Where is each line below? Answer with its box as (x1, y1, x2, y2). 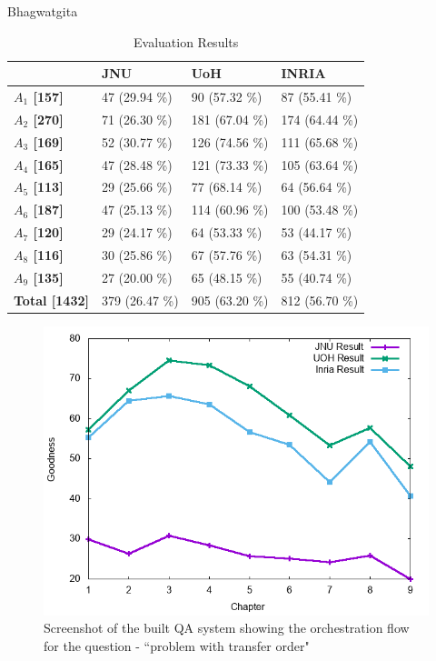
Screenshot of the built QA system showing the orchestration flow (44, 618, 410, 637)
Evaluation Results (134, 32, 239, 51)
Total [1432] (14, 290, 89, 309)
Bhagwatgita (7, 2, 78, 20)
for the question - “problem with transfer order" (44, 636, 310, 655)
